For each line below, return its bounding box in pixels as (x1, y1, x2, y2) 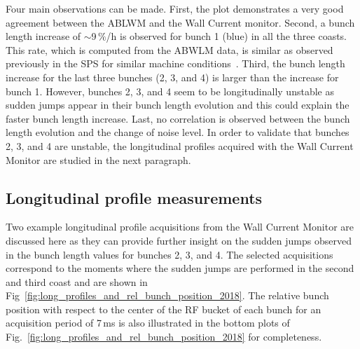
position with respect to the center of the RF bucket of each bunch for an (6, 301, 321, 316)
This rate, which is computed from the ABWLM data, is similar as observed (6, 42, 333, 57)
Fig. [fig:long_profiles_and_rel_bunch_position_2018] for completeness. (6, 329, 322, 344)
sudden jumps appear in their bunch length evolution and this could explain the (6, 97, 349, 112)
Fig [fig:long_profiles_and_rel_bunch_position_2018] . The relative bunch (6, 288, 329, 303)
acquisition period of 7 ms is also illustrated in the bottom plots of (6, 315, 290, 330)
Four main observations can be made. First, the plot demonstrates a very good (6, 1, 344, 15)
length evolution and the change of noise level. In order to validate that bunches (6, 125, 349, 139)
